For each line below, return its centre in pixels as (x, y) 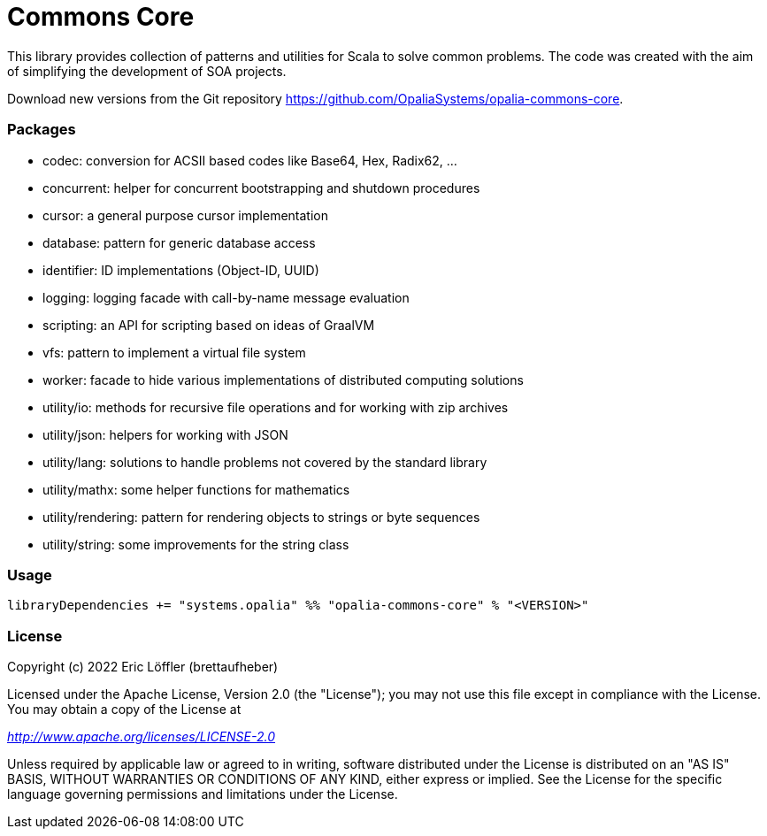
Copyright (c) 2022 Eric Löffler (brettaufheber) (143, 667)
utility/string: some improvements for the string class (196, 544)
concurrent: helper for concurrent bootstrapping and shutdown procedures (261, 188)
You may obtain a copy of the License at (124, 709)
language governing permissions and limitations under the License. (203, 794)
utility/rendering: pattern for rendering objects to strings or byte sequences (261, 517)
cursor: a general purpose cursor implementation (185, 215)
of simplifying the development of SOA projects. (147, 71)
